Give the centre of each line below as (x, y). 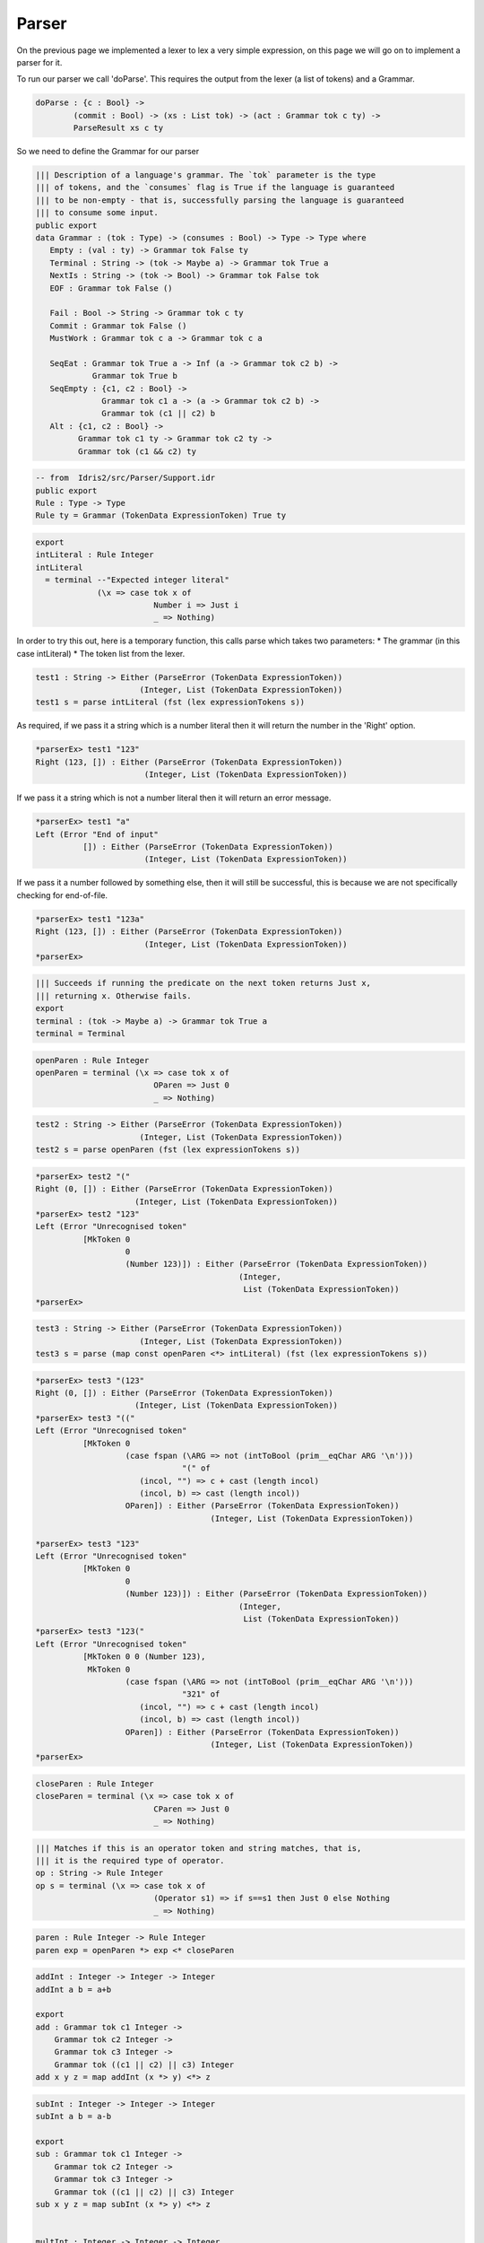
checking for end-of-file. (62, 895)
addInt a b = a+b (73, 1989)
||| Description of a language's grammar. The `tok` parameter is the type (206, 175)
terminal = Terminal (80, 1034)
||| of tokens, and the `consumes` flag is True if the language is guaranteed (215, 188)
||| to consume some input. (97, 213)
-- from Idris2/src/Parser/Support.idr (125, 478)
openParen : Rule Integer (92, 1060)
